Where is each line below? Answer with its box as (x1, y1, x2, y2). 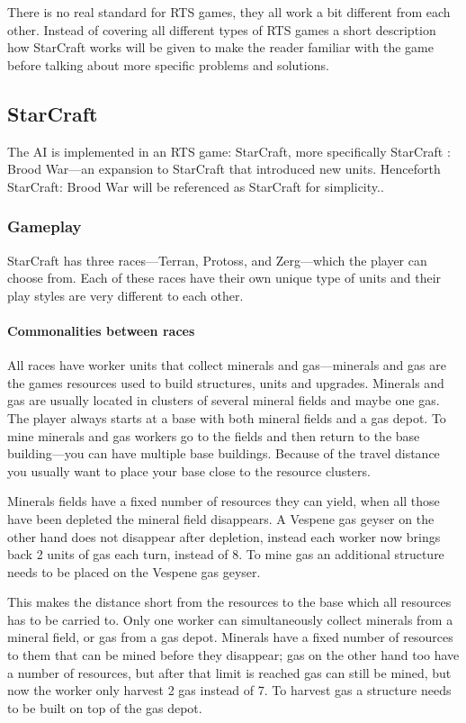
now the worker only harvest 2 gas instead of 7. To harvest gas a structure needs (7, 681, 452, 700)
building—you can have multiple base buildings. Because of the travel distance (7, 444, 440, 463)
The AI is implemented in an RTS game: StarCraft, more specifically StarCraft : (7, 141, 451, 160)
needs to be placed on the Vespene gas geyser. (7, 562, 261, 581)
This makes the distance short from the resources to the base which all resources (7, 592, 452, 611)
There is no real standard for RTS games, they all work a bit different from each (7, 3, 451, 21)
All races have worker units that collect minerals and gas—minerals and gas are (7, 356, 446, 375)
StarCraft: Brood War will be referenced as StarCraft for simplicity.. (7, 176, 384, 195)
